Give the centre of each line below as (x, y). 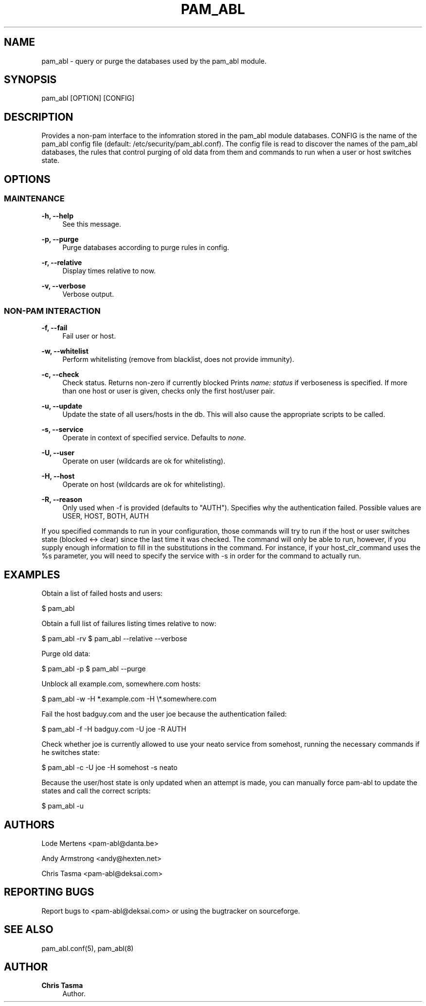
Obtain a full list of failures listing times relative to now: (129, 624)
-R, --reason (62, 500)
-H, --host (58, 476)
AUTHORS (29, 825)
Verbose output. (88, 294)
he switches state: (71, 753)
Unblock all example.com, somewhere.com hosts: (121, 684)
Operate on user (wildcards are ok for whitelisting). (144, 461)
